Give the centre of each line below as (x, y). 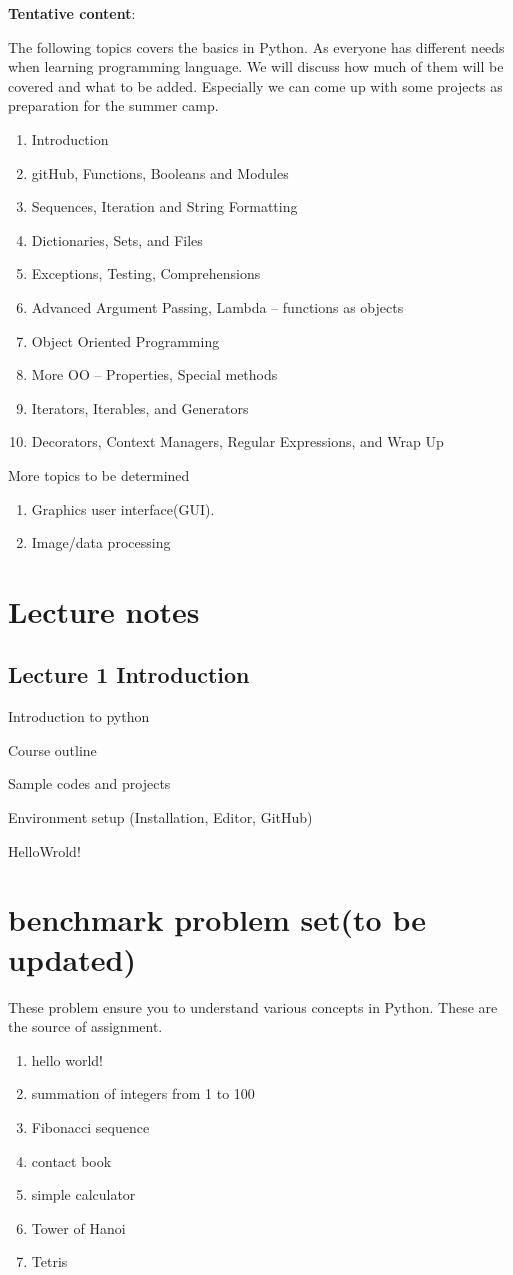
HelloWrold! (44, 850)
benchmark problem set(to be (217, 919)
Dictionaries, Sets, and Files (117, 239)
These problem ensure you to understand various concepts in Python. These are (253, 1006)
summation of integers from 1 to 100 (143, 1093)
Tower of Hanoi (78, 1227)
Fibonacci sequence (90, 1126)
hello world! (67, 1059)
